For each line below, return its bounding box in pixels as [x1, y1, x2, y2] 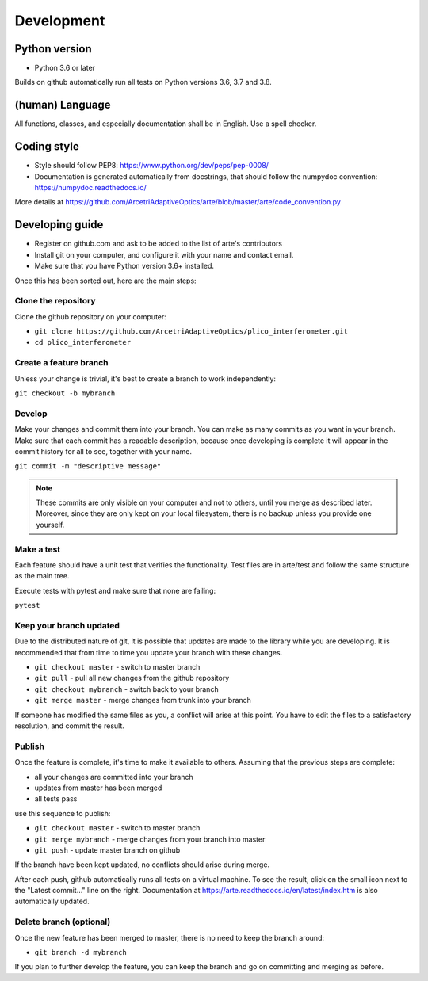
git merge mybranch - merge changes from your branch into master [34, 834, 266, 844]
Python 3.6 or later [34, 63, 95, 73]
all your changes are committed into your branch [34, 772, 193, 781]
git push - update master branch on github [34, 845, 181, 855]
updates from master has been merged [34, 783, 162, 792]
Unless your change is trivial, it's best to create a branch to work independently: [14, 373, 277, 384]
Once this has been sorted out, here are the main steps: [14, 276, 197, 285]
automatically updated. [14, 896, 90, 907]
